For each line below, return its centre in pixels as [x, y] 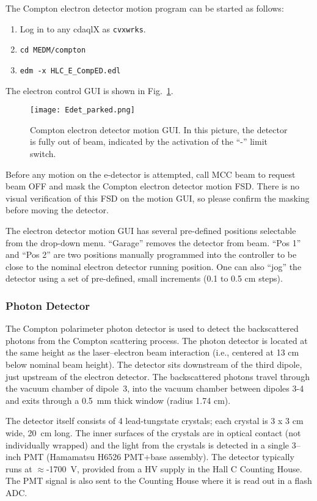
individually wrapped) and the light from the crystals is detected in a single [148, 444]
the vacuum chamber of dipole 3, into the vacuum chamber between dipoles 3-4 [155, 388]
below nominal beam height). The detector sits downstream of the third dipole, [154, 364]
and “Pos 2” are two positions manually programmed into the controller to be [151, 254]
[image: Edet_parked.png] [82, 110]
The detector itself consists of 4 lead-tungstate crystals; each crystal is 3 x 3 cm [155, 421]
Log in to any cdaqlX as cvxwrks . [83, 28]
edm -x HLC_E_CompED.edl [70, 71]
